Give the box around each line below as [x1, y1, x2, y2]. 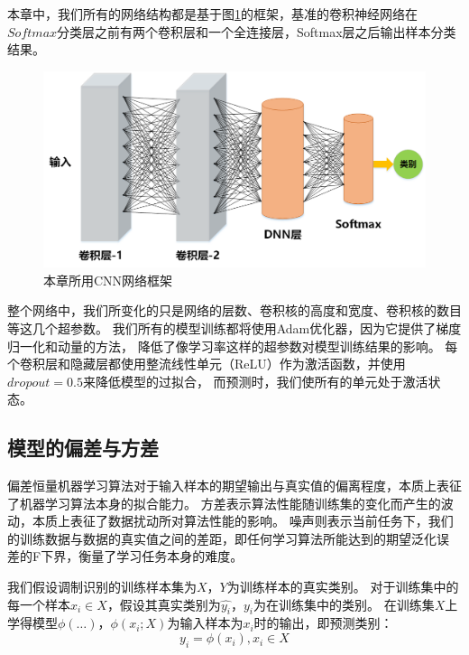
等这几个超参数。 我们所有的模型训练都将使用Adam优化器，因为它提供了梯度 [7, 318, 462, 337]
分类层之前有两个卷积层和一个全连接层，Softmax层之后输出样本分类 [57, 22, 456, 41]
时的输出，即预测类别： [253, 613, 393, 632]
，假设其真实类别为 [106, 594, 221, 613]
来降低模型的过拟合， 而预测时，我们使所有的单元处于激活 [82, 371, 428, 390]
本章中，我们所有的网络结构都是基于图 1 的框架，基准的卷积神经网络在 [7, 5, 418, 23]
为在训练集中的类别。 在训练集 [253, 594, 435, 613]
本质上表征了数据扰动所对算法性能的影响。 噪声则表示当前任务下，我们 [32, 511, 454, 530]
